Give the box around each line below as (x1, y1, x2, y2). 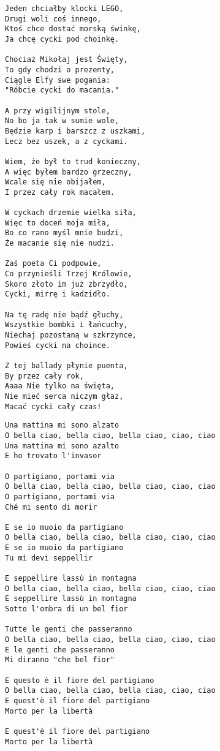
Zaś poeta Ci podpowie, (5, 259, 102, 268)
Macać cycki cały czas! (5, 402, 102, 411)
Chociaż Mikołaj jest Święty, (5, 55, 128, 64)
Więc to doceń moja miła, (5, 218, 110, 227)
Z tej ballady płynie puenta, (5, 361, 128, 370)
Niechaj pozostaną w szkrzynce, (5, 331, 137, 339)
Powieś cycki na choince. (5, 341, 110, 350)
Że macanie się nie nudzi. (5, 239, 115, 248)
